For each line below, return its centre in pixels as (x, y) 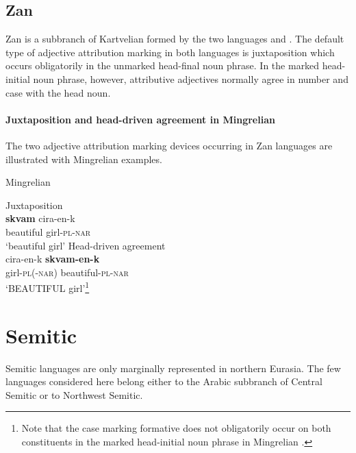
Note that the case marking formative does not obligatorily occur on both (176, 428)
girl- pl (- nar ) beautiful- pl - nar (67, 272)
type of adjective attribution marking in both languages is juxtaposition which (170, 52)
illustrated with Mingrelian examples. (84, 159)
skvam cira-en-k (40, 218)
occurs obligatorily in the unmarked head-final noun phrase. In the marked (163, 65)
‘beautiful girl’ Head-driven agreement (86, 245)
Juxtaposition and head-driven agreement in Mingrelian (140, 119)
